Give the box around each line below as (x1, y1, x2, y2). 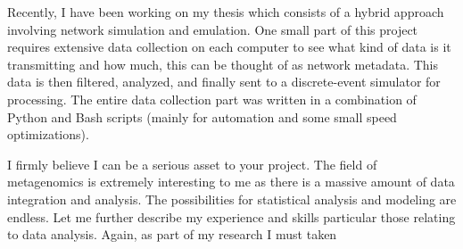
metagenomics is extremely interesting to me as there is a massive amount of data (7, 172, 455, 191)
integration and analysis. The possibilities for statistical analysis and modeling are (7, 189, 457, 208)
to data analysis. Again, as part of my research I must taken (7, 225, 337, 244)
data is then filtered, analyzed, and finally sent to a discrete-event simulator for (7, 72, 441, 91)
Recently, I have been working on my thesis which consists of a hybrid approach (7, 3, 444, 21)
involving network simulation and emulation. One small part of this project (7, 20, 418, 38)
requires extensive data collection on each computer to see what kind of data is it (7, 37, 451, 56)
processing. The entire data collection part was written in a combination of (7, 89, 417, 108)
